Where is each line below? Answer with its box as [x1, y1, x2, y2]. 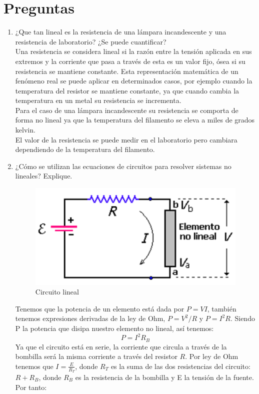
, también [207, 303, 236, 313]
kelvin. [15, 124, 35, 135]
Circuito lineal [35, 286, 79, 297]
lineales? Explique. [15, 170, 72, 181]
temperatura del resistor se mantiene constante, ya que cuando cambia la [15, 85, 239, 95]
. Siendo [230, 313, 255, 323]
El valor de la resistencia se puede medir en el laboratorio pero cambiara [15, 134, 237, 144]
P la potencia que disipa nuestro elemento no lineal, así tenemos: [15, 323, 214, 333]
